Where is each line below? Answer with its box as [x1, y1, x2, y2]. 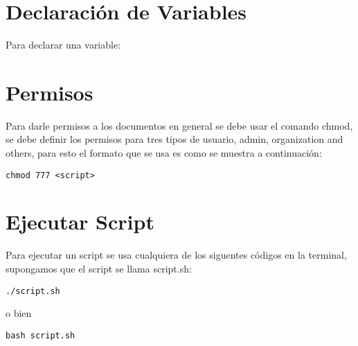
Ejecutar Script [6, 207, 154, 236]
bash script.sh [6, 330, 75, 340]
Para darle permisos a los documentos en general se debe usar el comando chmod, [6, 118, 353, 132]
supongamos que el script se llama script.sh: [6, 261, 192, 275]
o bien [6, 306, 32, 320]
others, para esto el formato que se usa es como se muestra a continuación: [6, 146, 322, 160]
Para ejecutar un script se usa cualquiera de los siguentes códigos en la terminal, [6, 248, 347, 262]
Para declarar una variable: [6, 37, 121, 52]
